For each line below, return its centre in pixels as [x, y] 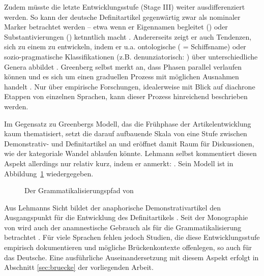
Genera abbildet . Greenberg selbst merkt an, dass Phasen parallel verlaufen [123, 66]
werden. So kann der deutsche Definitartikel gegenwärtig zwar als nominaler [122, 17]
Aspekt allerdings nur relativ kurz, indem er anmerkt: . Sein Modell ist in [119, 163]
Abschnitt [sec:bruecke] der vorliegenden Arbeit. [79, 267]
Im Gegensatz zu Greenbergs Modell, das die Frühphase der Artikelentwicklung [128, 123]
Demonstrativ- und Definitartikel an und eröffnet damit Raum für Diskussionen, [129, 143]
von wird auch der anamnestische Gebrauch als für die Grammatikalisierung [123, 227]
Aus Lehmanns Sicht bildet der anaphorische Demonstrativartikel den [112, 207]
